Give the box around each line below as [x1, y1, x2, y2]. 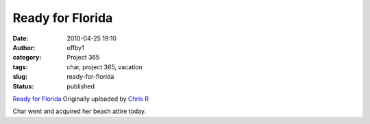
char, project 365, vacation [66, 62, 143, 71]
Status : [12, 82, 34, 90]
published [66, 82, 95, 90]
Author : [12, 43, 36, 51]
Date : [12, 34, 29, 42]
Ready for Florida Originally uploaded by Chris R [12, 95, 149, 103]
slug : [12, 73, 27, 81]
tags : [12, 62, 28, 71]
